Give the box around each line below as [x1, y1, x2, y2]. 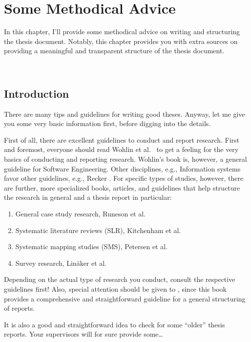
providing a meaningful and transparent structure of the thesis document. [4, 45, 225, 56]
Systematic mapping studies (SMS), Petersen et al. [15, 241, 168, 252]
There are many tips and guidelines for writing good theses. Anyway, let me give [4, 108, 245, 119]
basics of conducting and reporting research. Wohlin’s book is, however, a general [4, 154, 247, 164]
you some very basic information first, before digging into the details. [4, 118, 211, 128]
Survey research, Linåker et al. [15, 257, 107, 268]
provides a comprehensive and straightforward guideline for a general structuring [4, 293, 246, 303]
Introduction [4, 85, 69, 101]
